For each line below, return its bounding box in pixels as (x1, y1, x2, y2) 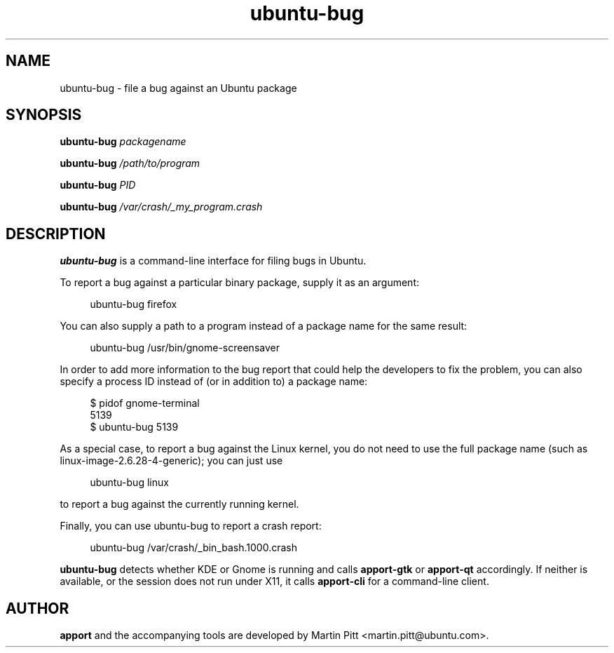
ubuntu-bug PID (60, 179, 136, 191)
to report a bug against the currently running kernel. (60, 498, 299, 511)
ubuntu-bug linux (90, 476, 169, 489)
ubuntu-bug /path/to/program (60, 157, 200, 170)
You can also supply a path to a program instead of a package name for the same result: (60, 320, 468, 332)
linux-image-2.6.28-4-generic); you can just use (60, 455, 283, 467)
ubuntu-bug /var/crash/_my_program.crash (60, 201, 263, 213)
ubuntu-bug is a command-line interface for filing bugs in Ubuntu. (60, 255, 367, 267)
